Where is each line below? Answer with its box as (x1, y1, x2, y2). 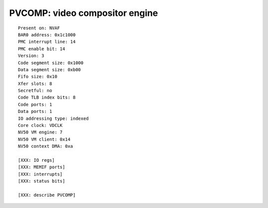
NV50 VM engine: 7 (18, 129, 63, 135)
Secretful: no (18, 88, 52, 94)
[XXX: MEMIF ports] (18, 164, 66, 170)
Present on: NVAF (18, 25, 60, 31)
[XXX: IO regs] (18, 157, 55, 163)
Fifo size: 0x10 (18, 74, 58, 80)
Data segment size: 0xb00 (18, 67, 81, 72)
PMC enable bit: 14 (18, 46, 66, 52)
